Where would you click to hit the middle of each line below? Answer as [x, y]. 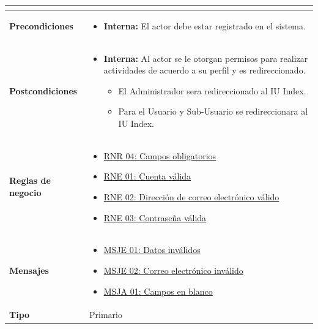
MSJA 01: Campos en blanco [158, 291]
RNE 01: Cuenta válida [147, 176]
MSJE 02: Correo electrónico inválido [173, 270]
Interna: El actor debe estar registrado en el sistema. [205, 25]
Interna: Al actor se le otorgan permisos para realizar [206, 58]
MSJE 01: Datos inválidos [152, 250]
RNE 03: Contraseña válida [155, 217]
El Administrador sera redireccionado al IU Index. [212, 90]
